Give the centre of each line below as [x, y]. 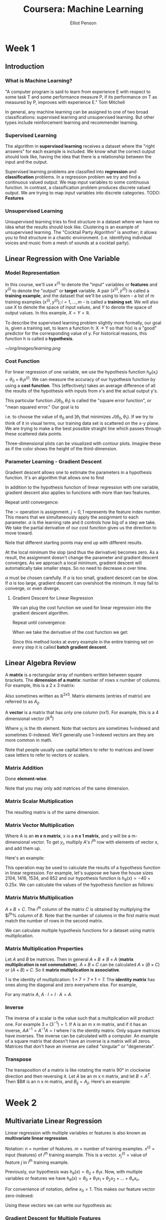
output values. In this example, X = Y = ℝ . [48, 312]
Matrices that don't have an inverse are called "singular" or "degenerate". [80, 1046]
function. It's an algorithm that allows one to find [55, 478]
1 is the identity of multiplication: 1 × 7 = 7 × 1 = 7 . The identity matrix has [80, 980]
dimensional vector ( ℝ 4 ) [29, 718]
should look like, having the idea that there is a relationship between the [79, 156]
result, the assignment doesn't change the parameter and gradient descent [82, 558]
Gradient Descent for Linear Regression [53, 598]
